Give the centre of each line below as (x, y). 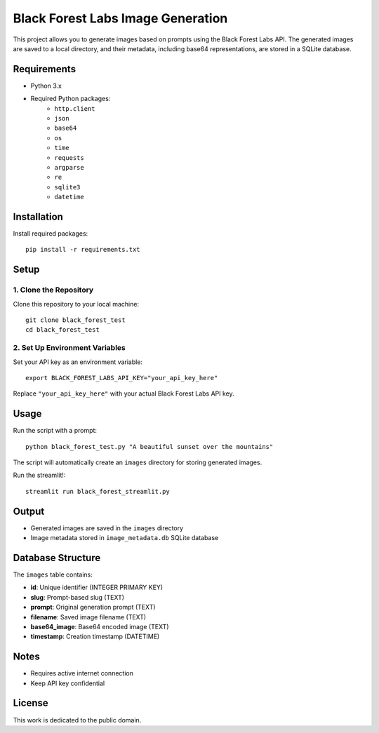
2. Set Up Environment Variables (69, 348)
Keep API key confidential (68, 683)
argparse (69, 167)
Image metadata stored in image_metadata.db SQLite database (125, 538)
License (31, 703)
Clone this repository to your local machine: (76, 304)
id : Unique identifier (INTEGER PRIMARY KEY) (97, 587)
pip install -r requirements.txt (83, 250)
